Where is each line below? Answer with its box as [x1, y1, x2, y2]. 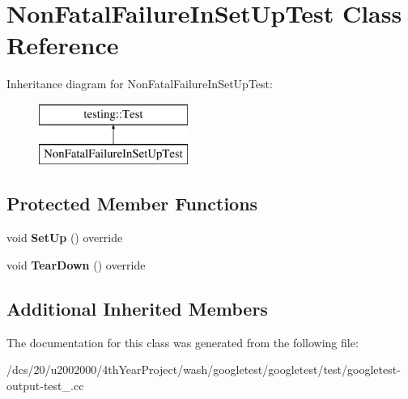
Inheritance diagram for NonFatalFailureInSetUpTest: [6, 75, 273, 92]
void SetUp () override [6, 229, 123, 246]
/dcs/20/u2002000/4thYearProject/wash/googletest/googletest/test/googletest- [6, 361, 401, 378]
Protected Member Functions [6, 191, 258, 216]
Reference [6, 28, 119, 62]
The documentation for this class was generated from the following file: [6, 333, 359, 350]
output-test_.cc [6, 376, 84, 393]
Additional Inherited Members [6, 295, 268, 320]
